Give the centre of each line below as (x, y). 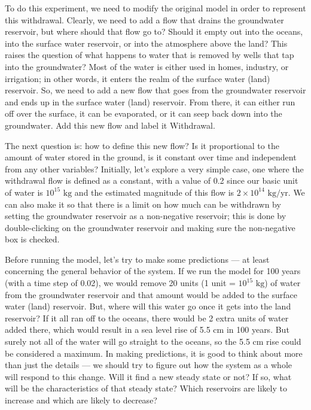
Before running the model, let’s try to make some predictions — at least (137, 259)
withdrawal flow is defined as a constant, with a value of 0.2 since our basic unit (152, 180)
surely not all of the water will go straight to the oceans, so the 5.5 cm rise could (153, 341)
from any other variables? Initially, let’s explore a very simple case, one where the (154, 168)
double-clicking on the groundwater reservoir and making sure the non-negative (150, 227)
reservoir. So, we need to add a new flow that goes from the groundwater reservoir (155, 90)
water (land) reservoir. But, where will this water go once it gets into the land (148, 306)
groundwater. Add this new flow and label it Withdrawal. (110, 125)
